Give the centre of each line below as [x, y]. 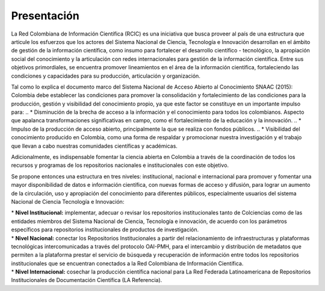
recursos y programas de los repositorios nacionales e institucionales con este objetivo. [120, 165]
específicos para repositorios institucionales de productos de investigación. [105, 230]
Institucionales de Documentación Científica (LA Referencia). [87, 280]
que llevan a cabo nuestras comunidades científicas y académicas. [94, 146]
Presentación [45, 16]
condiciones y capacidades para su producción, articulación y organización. [106, 76]
